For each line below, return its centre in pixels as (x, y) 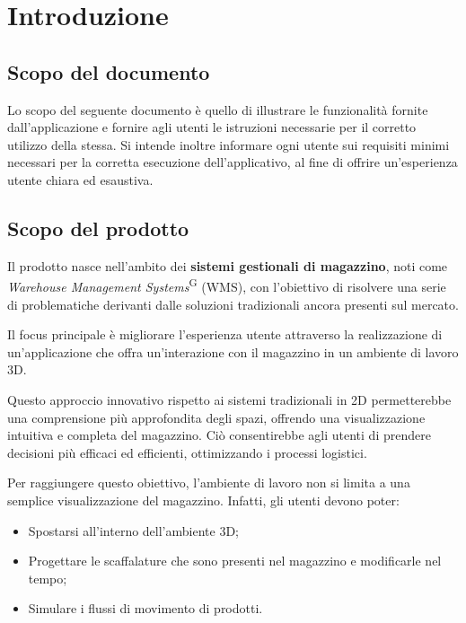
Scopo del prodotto (98, 228)
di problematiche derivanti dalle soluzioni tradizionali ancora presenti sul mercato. (233, 304)
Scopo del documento (109, 71)
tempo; (48, 578)
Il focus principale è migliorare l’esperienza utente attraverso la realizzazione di (225, 334)
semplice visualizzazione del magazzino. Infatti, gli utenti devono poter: (203, 500)
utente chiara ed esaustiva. (80, 179)
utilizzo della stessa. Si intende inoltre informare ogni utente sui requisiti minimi (229, 144)
